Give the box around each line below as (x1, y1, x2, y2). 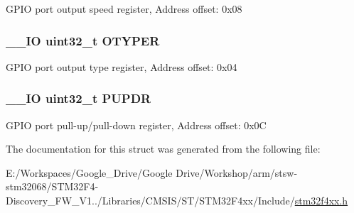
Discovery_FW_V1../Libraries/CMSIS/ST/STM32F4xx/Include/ (6, 193, 295, 207)
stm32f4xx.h (294, 193, 348, 207)
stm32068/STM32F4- (6, 179, 99, 194)
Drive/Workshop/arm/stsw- (176, 165, 298, 180)
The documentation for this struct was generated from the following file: (6, 141, 321, 156)
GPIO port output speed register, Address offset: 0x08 (6, 1, 242, 16)
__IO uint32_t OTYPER (6, 31, 160, 49)
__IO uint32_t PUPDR (6, 89, 151, 107)
